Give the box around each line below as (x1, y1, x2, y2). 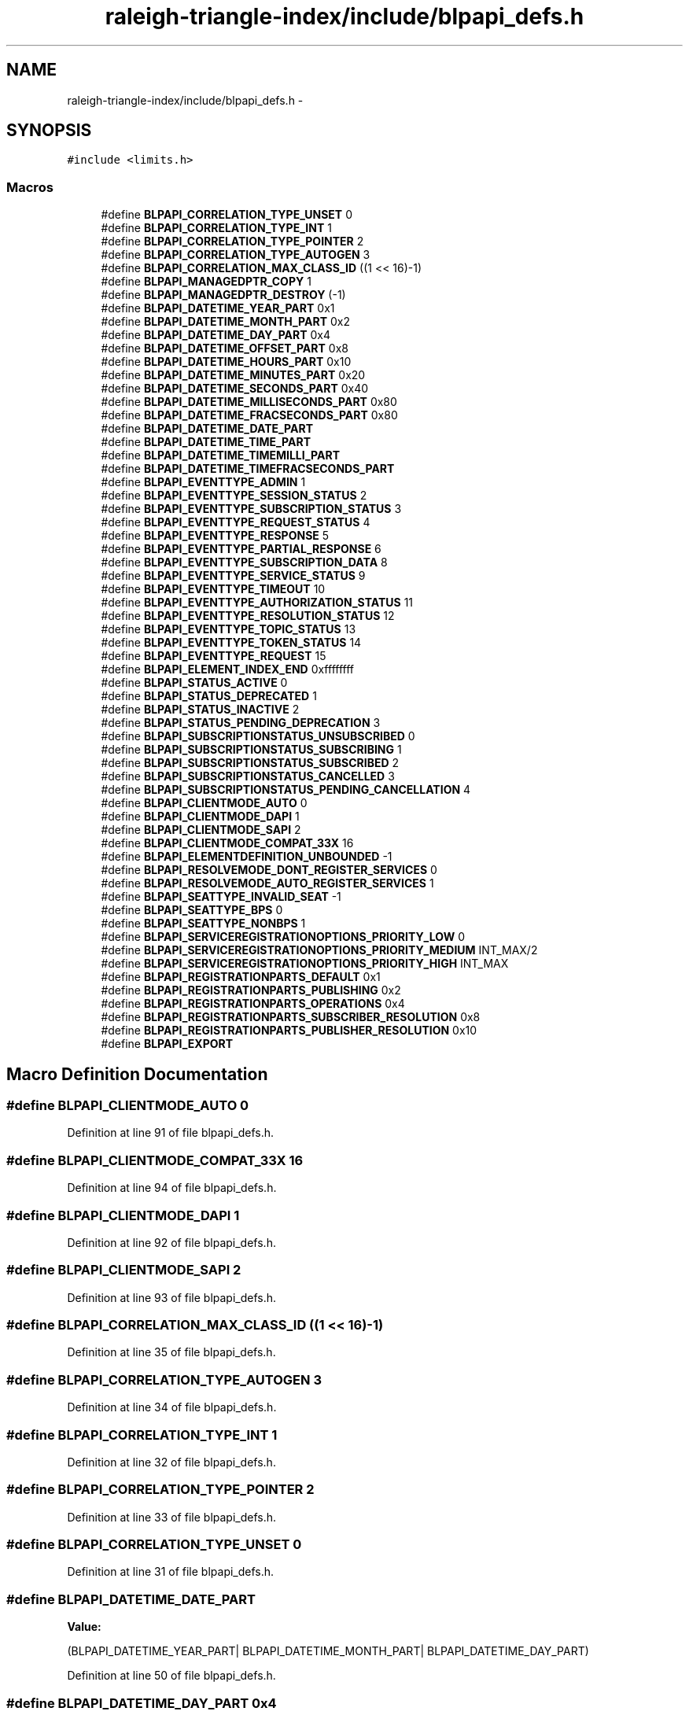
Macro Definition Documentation (6, 1064, 268, 1084)
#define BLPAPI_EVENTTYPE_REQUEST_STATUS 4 (101, 515, 370, 529)
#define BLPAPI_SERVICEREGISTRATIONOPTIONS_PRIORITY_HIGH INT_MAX (101, 957, 509, 971)
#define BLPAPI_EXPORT (101, 1037, 234, 1051)
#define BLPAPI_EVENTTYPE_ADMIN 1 (101, 475, 306, 489)
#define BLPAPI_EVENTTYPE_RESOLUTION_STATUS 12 (101, 609, 395, 623)
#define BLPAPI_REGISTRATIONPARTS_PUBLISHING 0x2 (101, 983, 401, 998)
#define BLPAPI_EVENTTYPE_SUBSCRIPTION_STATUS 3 (101, 502, 402, 516)
